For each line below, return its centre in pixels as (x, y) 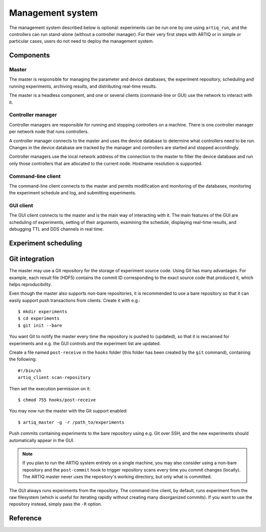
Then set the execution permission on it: (50, 388)
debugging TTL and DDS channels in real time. (56, 229)
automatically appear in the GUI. (42, 440)
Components (30, 55)
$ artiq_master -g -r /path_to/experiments (71, 422)
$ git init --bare (40, 325)
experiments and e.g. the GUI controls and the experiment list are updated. (85, 343)
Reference (25, 518)
